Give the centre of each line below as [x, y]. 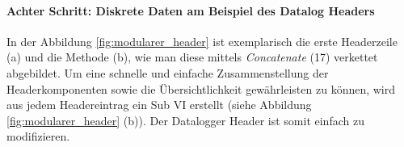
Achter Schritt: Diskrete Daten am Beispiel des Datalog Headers [191, 10]
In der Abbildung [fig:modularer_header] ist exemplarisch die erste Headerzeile [202, 41]
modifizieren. [38, 136]
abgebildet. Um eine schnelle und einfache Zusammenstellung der [168, 72]
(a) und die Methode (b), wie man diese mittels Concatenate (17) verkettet [192, 57]
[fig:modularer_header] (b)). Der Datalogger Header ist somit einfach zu [185, 120]
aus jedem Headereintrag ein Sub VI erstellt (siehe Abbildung [159, 105]
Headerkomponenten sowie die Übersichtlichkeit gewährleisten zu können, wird [201, 88]
